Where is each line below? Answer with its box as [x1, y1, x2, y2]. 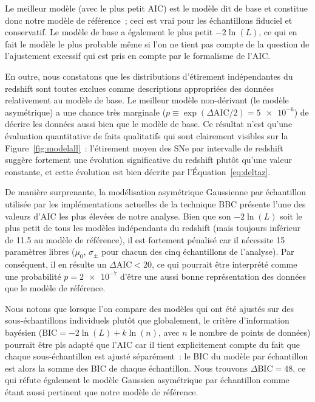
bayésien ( [5, 326, 42, 339]
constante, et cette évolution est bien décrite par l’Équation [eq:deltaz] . [5, 165, 271, 178]
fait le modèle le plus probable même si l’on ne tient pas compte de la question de [5, 37, 310, 50]
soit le [280, 209, 302, 222]
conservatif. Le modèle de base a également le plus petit [5, 26, 213, 38]
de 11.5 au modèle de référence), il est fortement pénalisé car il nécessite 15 [5, 233, 285, 246]
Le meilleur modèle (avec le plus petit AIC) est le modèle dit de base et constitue [5, 2, 308, 14]
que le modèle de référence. [5, 282, 106, 294]
